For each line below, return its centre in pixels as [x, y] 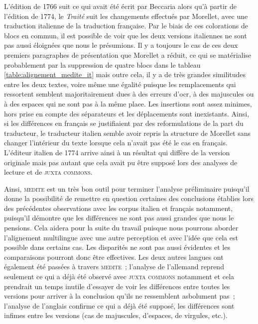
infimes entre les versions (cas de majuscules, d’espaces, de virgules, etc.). [116, 315]
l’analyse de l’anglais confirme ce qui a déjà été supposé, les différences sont [119, 305]
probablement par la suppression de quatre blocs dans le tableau [102, 64]
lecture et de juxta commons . [48, 172]
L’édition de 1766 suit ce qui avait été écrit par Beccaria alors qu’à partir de [121, 6]
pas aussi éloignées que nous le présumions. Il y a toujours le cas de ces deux [121, 45]
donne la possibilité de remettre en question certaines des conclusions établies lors [129, 198]
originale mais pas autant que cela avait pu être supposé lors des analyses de [121, 162]
